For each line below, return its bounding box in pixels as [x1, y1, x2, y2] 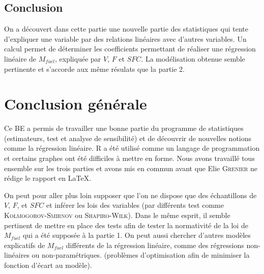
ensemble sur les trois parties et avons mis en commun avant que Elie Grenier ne [4, 162, 258, 173]
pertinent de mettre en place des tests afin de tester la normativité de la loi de [4, 220, 248, 230]
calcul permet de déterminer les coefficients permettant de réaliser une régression [4, 43, 256, 54]
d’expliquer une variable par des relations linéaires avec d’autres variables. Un [4, 33, 247, 44]
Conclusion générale [4, 93, 147, 114]
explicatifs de [4, 239, 45, 250]
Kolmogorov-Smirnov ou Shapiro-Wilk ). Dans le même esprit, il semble [4, 210, 230, 221]
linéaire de [4, 53, 37, 64]
